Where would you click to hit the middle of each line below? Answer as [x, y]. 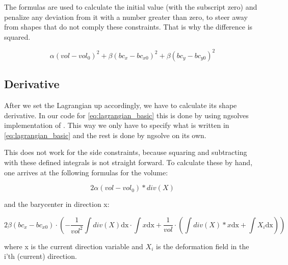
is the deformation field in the [202, 246]
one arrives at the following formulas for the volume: [86, 172]
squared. [17, 36]
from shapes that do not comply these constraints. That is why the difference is [128, 27]
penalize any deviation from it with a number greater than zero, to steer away [126, 17]
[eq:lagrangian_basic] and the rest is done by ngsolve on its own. [105, 135]
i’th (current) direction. [41, 256]
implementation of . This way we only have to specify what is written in [117, 125]
